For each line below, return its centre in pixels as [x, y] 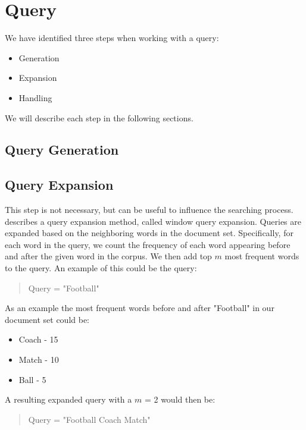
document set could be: [47, 319]
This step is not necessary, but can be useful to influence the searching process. [149, 210]
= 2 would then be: [180, 399]
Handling [35, 97]
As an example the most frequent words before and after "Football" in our [140, 308]
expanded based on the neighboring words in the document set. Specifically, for [149, 233]
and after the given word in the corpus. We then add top [108, 256]
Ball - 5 [32, 379]
